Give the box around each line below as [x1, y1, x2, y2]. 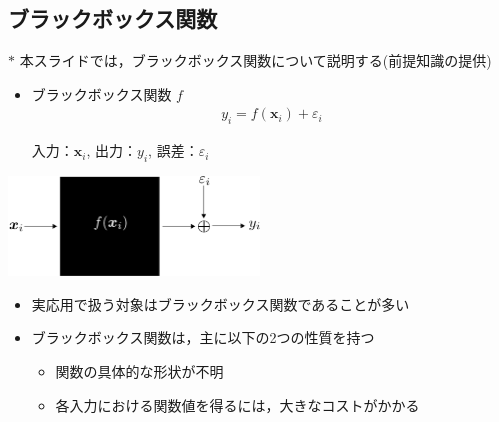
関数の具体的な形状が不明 [55, 360, 224, 381]
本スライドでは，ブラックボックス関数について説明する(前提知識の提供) [19, 50, 492, 71]
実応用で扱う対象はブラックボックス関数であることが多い [31, 293, 410, 314]
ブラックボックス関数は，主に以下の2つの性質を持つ [31, 327, 375, 348]
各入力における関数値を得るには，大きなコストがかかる [55, 394, 420, 415]
